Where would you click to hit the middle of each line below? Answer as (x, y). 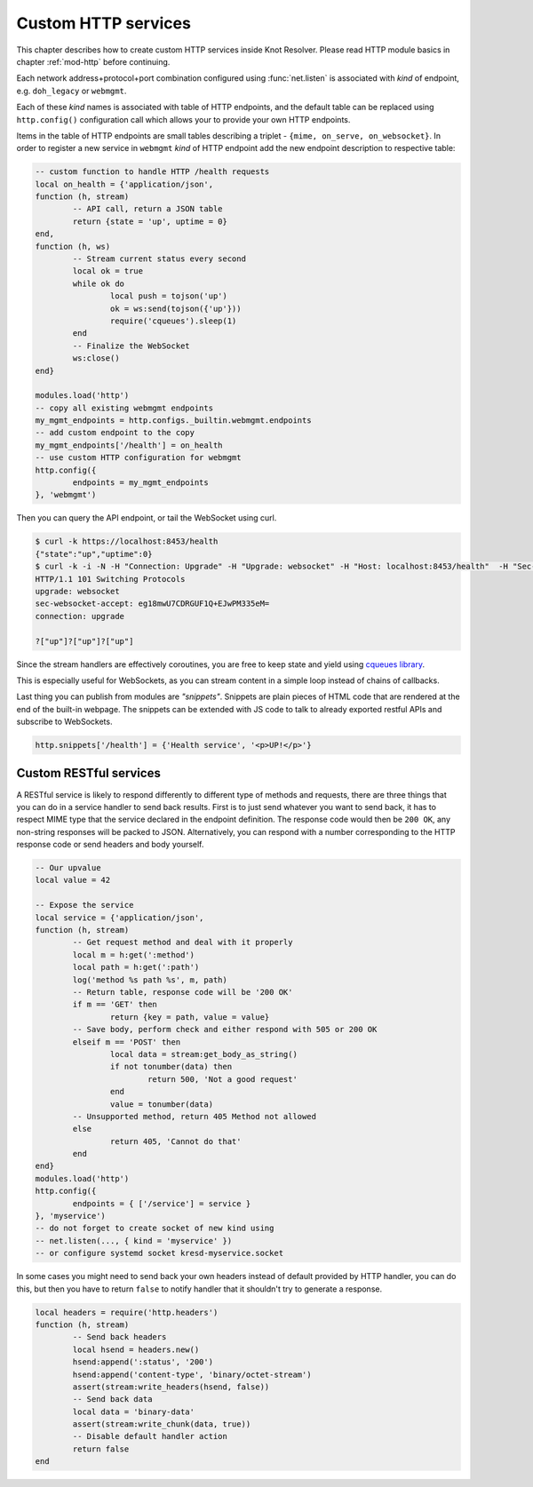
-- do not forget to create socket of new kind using (155, 1229)
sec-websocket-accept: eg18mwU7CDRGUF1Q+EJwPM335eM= (152, 604)
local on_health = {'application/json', (124, 184)
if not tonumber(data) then (171, 1067)
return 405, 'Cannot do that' (175, 1141)
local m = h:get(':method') (134, 954)
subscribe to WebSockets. (64, 722)
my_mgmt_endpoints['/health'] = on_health (129, 445)
